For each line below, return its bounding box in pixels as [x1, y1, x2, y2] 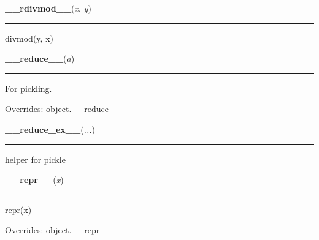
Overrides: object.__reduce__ [5, 102, 121, 115]
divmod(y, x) [5, 31, 53, 44]
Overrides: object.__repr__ [5, 223, 113, 236]
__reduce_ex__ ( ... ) [5, 122, 95, 135]
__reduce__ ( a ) [5, 52, 75, 65]
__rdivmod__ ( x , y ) [5, 2, 91, 14]
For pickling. [5, 81, 52, 94]
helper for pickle [5, 152, 66, 165]
